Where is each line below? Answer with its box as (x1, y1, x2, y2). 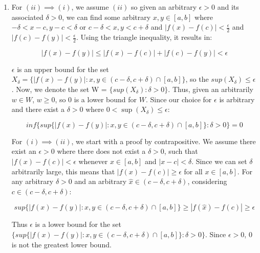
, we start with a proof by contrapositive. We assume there (71, 135, 256, 146)
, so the (185, 74, 209, 84)
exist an (11, 146, 36, 156)
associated (11, 11, 44, 22)
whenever (78, 156, 108, 166)
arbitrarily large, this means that (11, 166, 115, 176)
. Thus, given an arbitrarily (168, 84, 254, 95)
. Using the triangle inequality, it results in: (76, 32, 212, 42)
